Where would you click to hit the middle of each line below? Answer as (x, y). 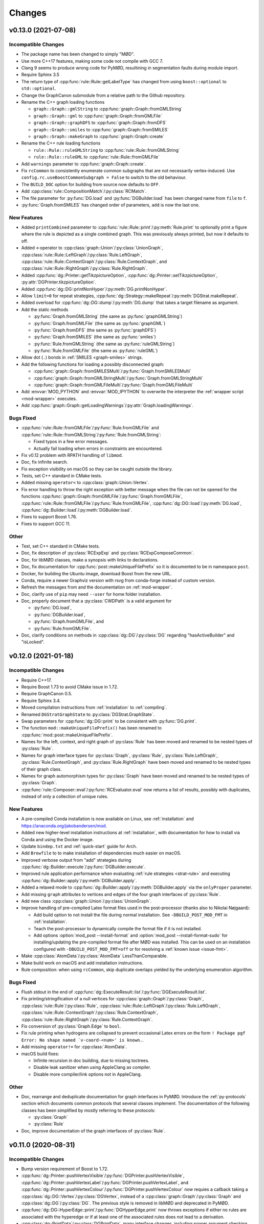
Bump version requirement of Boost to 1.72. (65, 1169)
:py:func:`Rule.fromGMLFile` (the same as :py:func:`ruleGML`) (96, 351)
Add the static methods (45, 309)
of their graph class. (42, 769)
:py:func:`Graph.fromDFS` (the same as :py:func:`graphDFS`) (95, 330)
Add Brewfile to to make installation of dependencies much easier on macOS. (101, 853)
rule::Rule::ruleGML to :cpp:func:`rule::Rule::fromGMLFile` (97, 157)
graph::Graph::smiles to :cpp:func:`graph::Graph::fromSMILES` (101, 129)
